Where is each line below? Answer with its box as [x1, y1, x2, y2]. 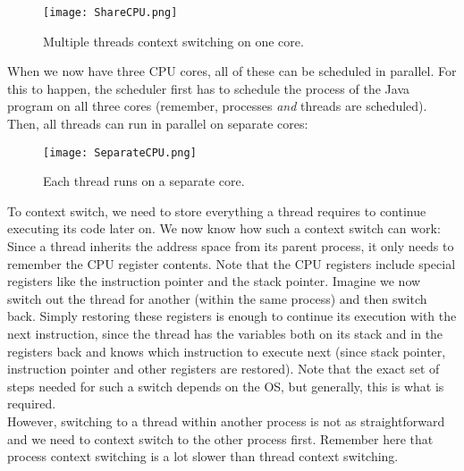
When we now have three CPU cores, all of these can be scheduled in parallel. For [7, 62, 457, 80]
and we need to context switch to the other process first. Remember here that [7, 429, 434, 448]
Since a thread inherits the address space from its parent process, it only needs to [7, 237, 454, 256]
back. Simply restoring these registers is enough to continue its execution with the [7, 307, 457, 325]
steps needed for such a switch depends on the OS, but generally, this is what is [7, 376, 444, 395]
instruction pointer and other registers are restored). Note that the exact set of [7, 359, 440, 378]
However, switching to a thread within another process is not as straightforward [7, 412, 445, 430]
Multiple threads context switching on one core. [43, 31, 304, 50]
